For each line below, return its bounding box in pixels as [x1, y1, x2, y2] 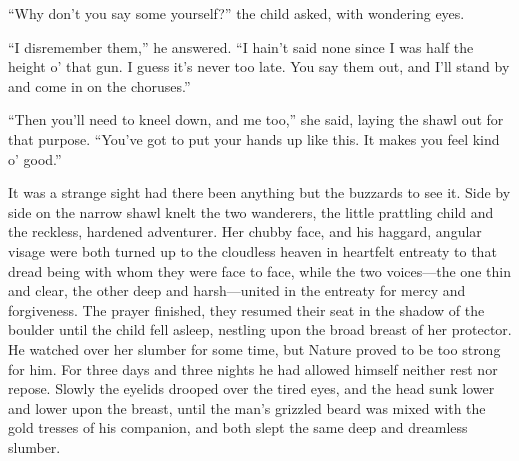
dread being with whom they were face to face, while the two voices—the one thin [8, 260, 511, 281]
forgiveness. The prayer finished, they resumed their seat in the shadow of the [8, 299, 485, 320]
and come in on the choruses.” [8, 75, 191, 96]
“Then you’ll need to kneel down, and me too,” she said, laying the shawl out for [8, 109, 504, 130]
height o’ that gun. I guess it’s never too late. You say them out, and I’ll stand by [8, 56, 510, 77]
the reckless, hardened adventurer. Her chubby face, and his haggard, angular [8, 221, 482, 242]
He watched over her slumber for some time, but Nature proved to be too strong [8, 338, 501, 359]
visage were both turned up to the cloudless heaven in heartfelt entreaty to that [8, 240, 497, 261]
